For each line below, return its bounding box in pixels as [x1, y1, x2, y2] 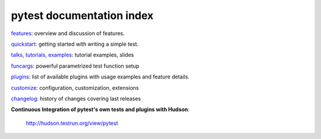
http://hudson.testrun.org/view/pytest [26, 119, 118, 127]
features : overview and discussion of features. [11, 30, 125, 37]
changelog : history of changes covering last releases [11, 95, 141, 102]
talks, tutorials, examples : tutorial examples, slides [11, 51, 134, 59]
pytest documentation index [11, 9, 154, 22]
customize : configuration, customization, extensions [11, 84, 139, 91]
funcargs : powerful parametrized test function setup [11, 62, 140, 69]
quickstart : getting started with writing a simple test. [11, 40, 139, 48]
